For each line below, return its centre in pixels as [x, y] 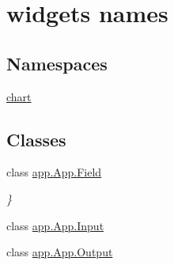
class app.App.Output [60, 252]
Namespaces [57, 63]
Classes [36, 139]
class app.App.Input [55, 225]
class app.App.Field [54, 172]
